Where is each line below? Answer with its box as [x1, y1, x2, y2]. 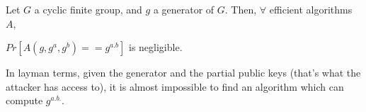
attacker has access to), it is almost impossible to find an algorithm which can [6, 79, 344, 94]
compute [6, 93, 43, 108]
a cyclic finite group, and [34, 2, 142, 16]
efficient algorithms [269, 2, 353, 16]
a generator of [153, 2, 215, 16]
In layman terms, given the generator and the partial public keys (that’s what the [6, 65, 361, 80]
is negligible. [129, 40, 183, 55]
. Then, [224, 2, 257, 16]
